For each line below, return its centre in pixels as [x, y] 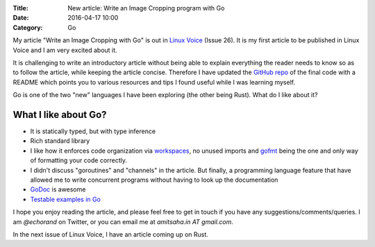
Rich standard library [60, 141]
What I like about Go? [60, 114]
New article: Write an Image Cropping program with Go [146, 8]
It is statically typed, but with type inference [93, 131]
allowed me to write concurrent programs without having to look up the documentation [154, 180]
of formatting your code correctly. [79, 160]
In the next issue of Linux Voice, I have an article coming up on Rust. [110, 234]
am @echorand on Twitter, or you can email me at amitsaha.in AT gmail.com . [123, 221]
